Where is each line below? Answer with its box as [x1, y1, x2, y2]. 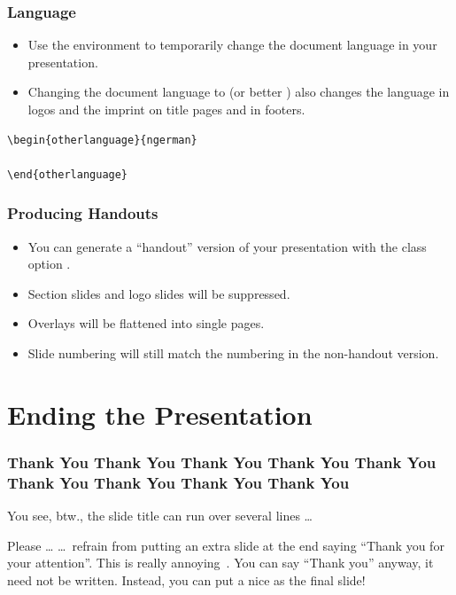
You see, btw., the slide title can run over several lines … [7, 506, 313, 525]
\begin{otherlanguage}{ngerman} [7, 133, 197, 146]
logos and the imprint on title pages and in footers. [27, 100, 305, 118]
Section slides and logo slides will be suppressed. [27, 284, 290, 302]
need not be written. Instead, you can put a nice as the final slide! [7, 570, 366, 589]
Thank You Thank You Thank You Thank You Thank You [7, 450, 437, 473]
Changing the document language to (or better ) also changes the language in [27, 82, 450, 101]
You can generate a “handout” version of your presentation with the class [27, 237, 427, 255]
